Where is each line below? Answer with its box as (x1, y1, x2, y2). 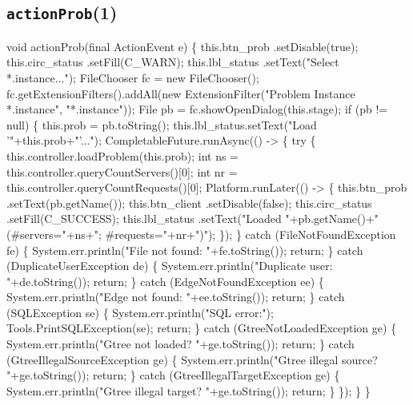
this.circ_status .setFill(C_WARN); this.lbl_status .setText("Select (6, 54, 339, 70)
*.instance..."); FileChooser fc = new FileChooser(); (6, 69, 259, 85)
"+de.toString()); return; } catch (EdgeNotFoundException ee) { (6, 272, 324, 289)
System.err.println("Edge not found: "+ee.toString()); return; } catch (6, 288, 345, 305)
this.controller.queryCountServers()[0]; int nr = (6, 163, 238, 180)
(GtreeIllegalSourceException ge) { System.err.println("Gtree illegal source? (6, 351, 378, 367)
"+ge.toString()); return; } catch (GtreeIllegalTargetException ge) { (6, 367, 340, 383)
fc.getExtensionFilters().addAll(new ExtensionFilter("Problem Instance (6, 85, 355, 101)
